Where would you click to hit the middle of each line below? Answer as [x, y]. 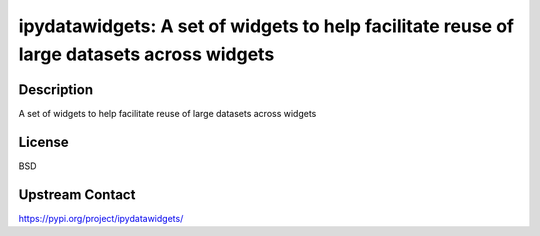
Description [56, 89]
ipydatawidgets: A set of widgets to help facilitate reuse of [266, 26]
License [43, 141]
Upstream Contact [77, 194]
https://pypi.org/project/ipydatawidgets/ [101, 218]
